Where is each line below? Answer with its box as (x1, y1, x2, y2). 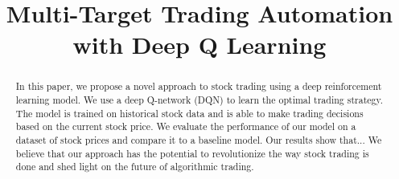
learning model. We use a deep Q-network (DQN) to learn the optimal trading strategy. (15, 93, 384, 107)
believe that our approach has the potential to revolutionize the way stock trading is (15, 146, 369, 160)
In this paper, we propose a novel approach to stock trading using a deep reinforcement (15, 79, 382, 93)
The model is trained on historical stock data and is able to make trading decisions (15, 106, 364, 120)
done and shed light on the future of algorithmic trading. (15, 160, 254, 173)
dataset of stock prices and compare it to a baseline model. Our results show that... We (15, 132, 382, 146)
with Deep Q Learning (72, 28, 327, 61)
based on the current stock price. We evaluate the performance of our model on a (15, 120, 356, 133)
